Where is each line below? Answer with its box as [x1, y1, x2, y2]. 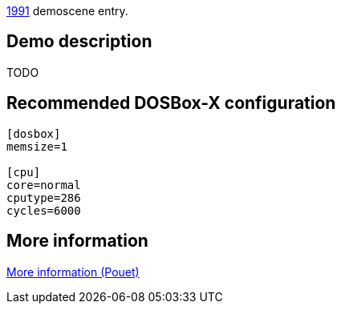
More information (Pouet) [6, 264, 140, 279]
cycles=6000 [6, 203, 81, 217]
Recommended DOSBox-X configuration [6, 93, 336, 114]
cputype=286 [6, 191, 81, 204]
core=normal [6, 178, 81, 191]
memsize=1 [6, 139, 67, 153]
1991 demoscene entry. [6, 4, 128, 18]
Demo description [6, 31, 152, 52]
